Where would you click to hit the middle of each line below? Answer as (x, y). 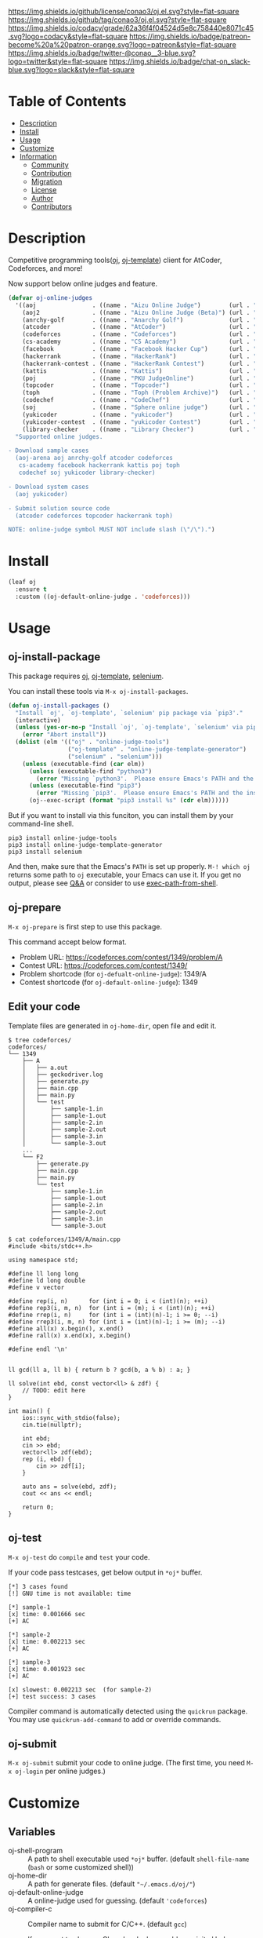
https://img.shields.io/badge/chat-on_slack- (180, 61)
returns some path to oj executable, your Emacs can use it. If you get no (125, 875)
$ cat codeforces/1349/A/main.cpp (65, 1239)
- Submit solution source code (59, 508)
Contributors (52, 206)
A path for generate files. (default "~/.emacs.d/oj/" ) (112, 1884)
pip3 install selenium (45, 852)
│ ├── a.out (45, 1068)
